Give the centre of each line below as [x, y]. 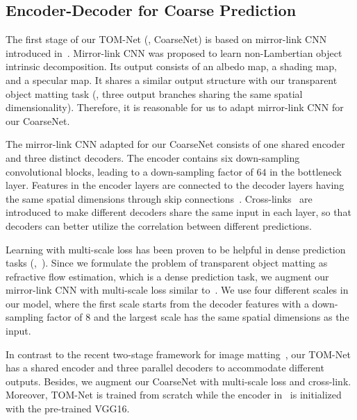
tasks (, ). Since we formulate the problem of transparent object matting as [167, 263]
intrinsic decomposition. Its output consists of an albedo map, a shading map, [171, 66]
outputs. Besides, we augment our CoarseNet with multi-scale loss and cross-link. [178, 381]
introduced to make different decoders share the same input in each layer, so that [178, 212]
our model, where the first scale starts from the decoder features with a [157, 303]
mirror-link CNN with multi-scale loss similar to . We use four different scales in [177, 290]
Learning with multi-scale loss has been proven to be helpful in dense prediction [176, 249]
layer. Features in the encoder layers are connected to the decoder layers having [175, 185]
